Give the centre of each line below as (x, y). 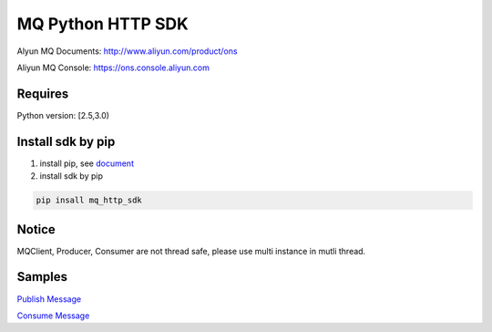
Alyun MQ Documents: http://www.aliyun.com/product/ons (127, 51)
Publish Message (49, 299)
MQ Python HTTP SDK (102, 24)
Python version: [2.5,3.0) (63, 115)
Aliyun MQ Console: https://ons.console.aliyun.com (113, 67)
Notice (36, 229)
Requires (43, 93)
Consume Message (53, 316)
